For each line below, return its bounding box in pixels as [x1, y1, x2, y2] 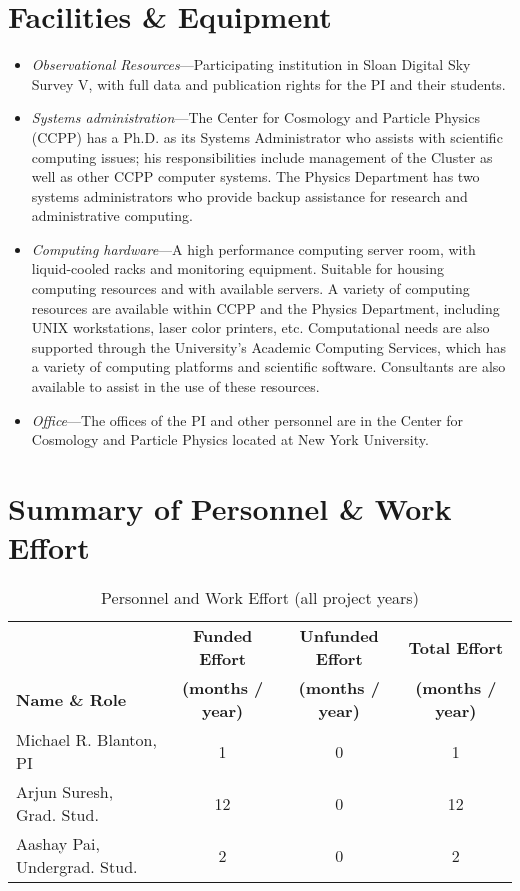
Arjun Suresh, [16, 780, 114, 804]
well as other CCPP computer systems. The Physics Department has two [31, 166, 480, 187]
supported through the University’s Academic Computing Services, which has [31, 336, 507, 357]
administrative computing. [31, 205, 193, 226]
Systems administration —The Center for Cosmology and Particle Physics [31, 107, 480, 128]
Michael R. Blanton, [16, 728, 157, 752]
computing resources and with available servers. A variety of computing [31, 278, 470, 299]
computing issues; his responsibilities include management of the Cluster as [31, 146, 493, 167]
